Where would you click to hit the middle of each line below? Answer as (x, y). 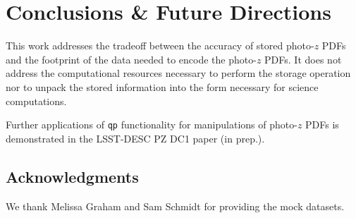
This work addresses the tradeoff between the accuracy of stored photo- (160, 46)
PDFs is (322, 125)
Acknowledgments (72, 176)
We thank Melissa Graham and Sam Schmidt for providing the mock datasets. (175, 206)
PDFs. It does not (303, 59)
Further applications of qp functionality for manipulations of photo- (152, 125)
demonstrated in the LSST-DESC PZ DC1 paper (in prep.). (135, 138)
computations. (36, 101)
